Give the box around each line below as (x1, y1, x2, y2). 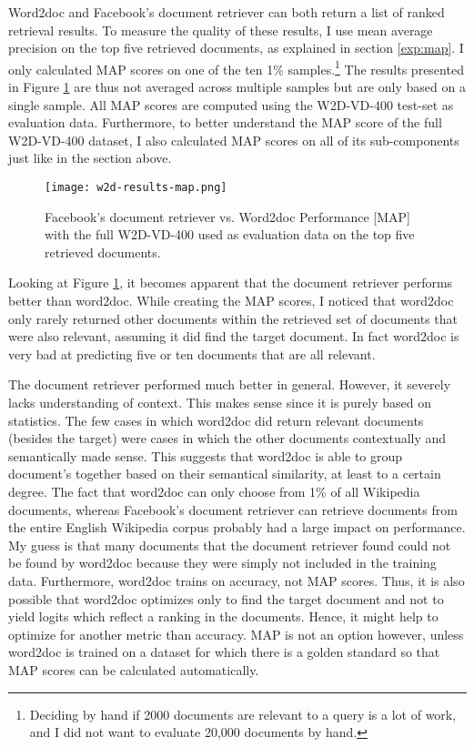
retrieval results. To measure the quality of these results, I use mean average (8, 20, 433, 39)
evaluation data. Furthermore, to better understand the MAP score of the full (8, 113, 442, 132)
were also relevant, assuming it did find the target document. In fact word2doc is (8, 327, 459, 346)
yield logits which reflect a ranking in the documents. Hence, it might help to (8, 607, 439, 626)
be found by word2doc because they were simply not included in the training (8, 553, 437, 572)
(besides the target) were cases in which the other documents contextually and (8, 429, 447, 448)
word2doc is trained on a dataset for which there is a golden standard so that (8, 642, 440, 661)
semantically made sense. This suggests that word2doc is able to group (8, 446, 403, 465)
